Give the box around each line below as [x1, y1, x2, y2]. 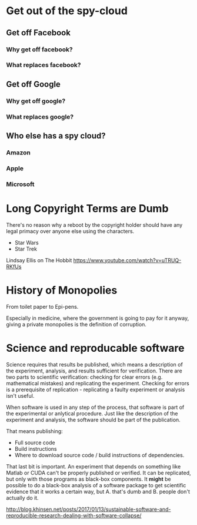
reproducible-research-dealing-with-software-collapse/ [6, 511, 142, 519]
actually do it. [6, 494, 39, 501]
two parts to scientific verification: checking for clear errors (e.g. [6, 373, 163, 381]
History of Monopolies [6, 283, 118, 297]
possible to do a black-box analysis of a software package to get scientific [6, 481, 186, 488]
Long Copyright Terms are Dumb [6, 202, 169, 215]
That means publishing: [6, 427, 63, 434]
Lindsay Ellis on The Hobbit [6, 256, 72, 263]
